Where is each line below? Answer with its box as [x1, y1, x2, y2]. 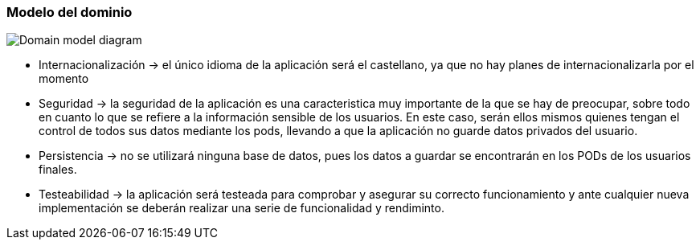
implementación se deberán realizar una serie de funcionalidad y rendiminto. [39, 201, 444, 215]
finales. [39, 162, 77, 177]
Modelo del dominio [6, 4, 133, 20]
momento [39, 72, 89, 86]
